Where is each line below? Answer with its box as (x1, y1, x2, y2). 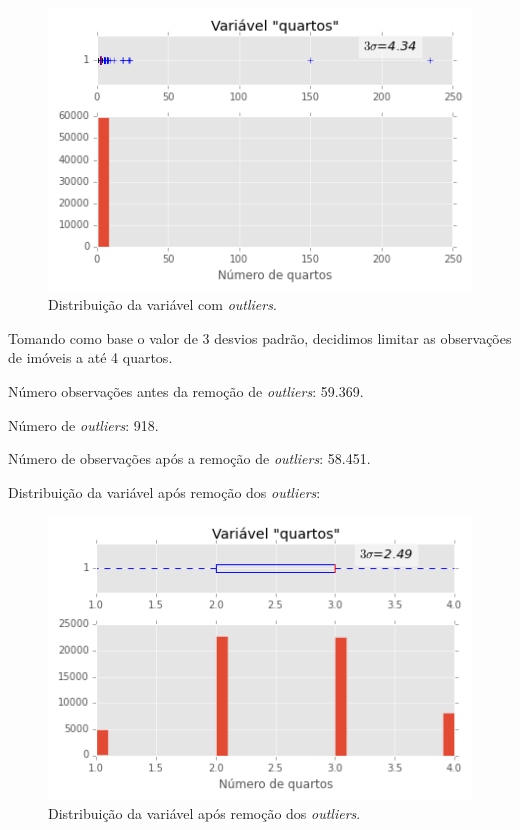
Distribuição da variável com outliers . (48, 294, 277, 315)
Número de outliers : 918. (8, 414, 159, 435)
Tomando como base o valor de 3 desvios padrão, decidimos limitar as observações (8, 327, 512, 348)
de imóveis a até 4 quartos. (8, 347, 173, 368)
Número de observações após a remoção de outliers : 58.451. (8, 448, 371, 469)
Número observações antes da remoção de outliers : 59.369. (8, 381, 364, 402)
